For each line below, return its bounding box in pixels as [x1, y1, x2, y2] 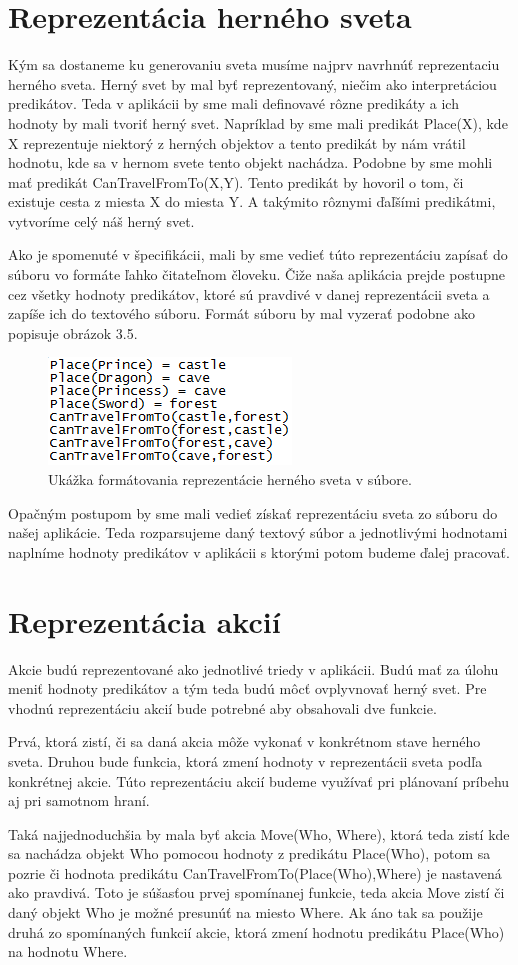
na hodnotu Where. [8, 941, 128, 962]
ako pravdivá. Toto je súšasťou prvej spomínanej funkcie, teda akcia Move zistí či [8, 882, 505, 903]
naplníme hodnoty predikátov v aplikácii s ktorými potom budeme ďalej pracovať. [8, 541, 510, 562]
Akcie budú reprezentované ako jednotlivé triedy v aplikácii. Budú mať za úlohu [8, 658, 499, 679]
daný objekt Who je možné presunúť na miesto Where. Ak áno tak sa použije [8, 902, 483, 923]
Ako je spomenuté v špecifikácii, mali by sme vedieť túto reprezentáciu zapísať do [8, 244, 508, 265]
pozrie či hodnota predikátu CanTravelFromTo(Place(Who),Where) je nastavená [8, 862, 502, 883]
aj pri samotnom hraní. [8, 790, 150, 811]
